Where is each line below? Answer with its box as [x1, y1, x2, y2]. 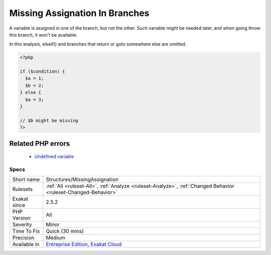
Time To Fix [12, 228, 40, 235]
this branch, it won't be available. [9, 32, 78, 38]
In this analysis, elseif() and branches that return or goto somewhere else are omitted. [9, 41, 187, 47]
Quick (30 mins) [46, 228, 84, 235]
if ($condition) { [20, 69, 65, 75]
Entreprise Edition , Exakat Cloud [46, 241, 122, 248]
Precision [12, 234, 35, 241]
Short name [12, 176, 40, 183]
